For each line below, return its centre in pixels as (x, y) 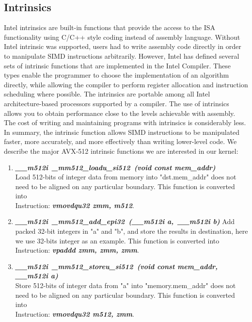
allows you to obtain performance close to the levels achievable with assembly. (120, 113)
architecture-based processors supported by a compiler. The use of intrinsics (117, 103)
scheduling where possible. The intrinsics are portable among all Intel (107, 94)
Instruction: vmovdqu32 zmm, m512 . (75, 205)
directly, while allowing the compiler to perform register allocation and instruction (126, 84)
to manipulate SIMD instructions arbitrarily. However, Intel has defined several (122, 56)
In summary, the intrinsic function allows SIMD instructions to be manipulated (122, 132)
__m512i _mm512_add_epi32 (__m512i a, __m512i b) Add (125, 221)
